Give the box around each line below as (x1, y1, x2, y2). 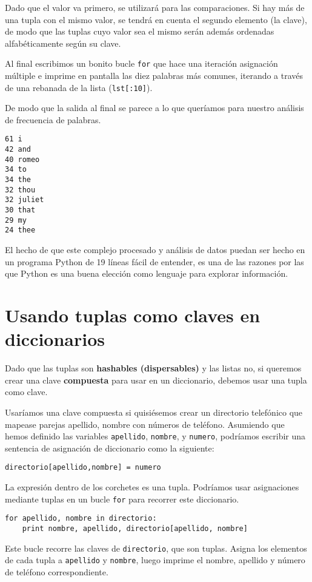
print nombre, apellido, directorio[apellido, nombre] (22, 524, 248, 533)
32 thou (5, 185, 36, 194)
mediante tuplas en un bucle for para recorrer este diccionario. (5, 492, 239, 505)
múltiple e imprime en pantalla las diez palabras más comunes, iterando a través (5, 69, 304, 82)
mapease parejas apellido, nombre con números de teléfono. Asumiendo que (5, 418, 285, 430)
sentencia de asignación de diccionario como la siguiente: (5, 441, 214, 454)
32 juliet (5, 195, 44, 205)
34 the (5, 175, 31, 184)
